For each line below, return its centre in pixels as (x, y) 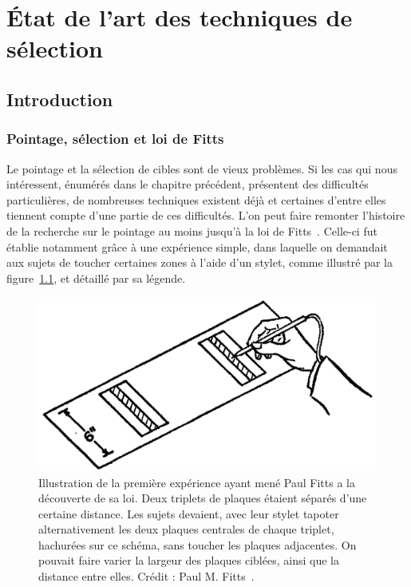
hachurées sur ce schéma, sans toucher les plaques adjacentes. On (198, 544)
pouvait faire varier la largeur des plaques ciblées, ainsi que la (189, 560)
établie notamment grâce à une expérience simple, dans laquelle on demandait (197, 246)
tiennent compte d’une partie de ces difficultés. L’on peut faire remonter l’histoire (206, 215)
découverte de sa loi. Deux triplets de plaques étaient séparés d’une (203, 498)
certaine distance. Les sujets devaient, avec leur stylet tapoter (189, 513)
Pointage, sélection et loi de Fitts (115, 139)
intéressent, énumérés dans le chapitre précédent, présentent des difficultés (188, 184)
